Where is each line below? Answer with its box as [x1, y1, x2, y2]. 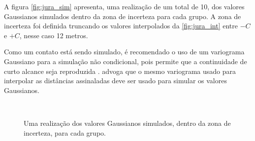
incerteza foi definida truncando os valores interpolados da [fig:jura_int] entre [4, 21, 238, 31]
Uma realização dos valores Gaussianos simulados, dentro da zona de [24, 117, 231, 128]
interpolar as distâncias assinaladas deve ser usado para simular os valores [4, 75, 227, 86]
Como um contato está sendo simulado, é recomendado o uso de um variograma [4, 47, 245, 57]
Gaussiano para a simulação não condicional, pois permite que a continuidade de [4, 56, 247, 66]
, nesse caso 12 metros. [19, 30, 88, 40]
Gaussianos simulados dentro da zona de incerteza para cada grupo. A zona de [4, 11, 241, 21]
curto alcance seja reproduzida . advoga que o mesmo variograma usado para [4, 66, 236, 76]
